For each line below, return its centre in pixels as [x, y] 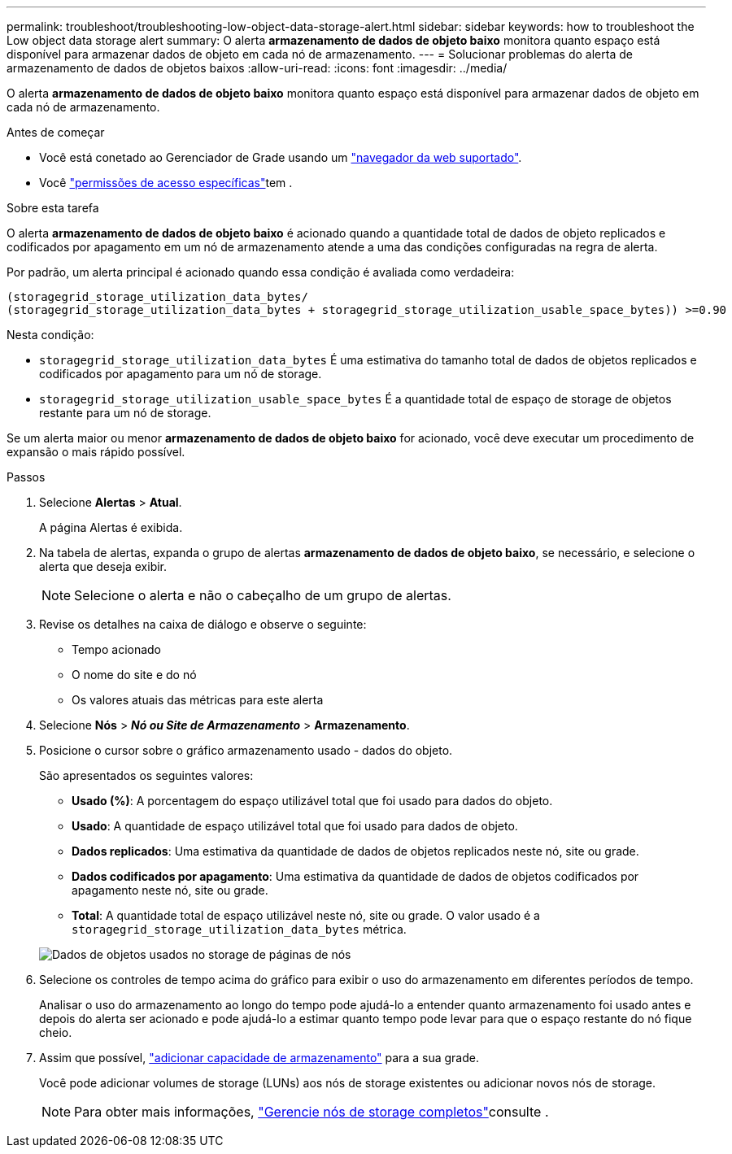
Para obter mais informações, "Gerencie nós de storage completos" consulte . [312, 1112]
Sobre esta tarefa [53, 208]
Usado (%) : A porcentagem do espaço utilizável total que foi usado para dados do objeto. [312, 801]
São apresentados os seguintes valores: [146, 775]
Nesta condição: [50, 335]
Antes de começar [56, 132]
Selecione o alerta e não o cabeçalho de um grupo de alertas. [263, 595]
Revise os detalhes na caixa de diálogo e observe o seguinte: [203, 624]
